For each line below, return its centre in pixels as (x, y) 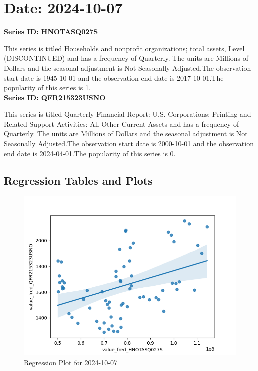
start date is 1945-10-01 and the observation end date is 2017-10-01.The (114, 78)
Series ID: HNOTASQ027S (51, 32)
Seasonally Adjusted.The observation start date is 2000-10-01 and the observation (129, 144)
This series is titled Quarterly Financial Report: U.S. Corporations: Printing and (128, 114)
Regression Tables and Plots (78, 180)
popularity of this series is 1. (47, 88)
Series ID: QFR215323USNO (55, 97)
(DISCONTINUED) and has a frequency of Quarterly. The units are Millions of (126, 58)
